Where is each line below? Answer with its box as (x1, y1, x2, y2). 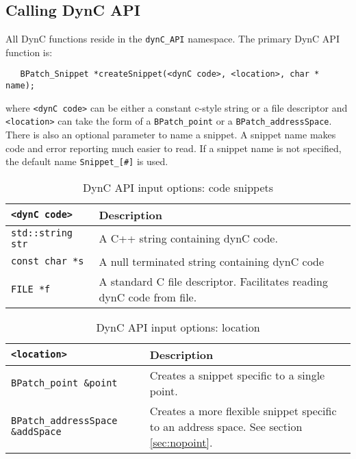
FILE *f (11, 283, 51, 295)
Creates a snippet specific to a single (149, 367, 325, 383)
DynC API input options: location (96, 319, 260, 335)
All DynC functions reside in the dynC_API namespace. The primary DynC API (5, 32, 340, 46)
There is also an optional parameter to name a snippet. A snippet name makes (5, 127, 336, 142)
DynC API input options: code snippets (82, 179, 274, 195)
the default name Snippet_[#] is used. (5, 154, 168, 169)
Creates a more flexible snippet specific (149, 402, 337, 419)
